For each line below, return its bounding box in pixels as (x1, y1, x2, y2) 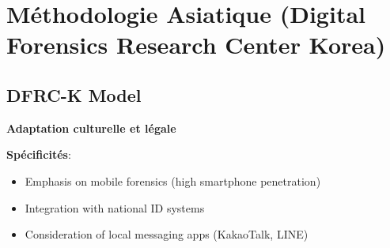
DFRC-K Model (6, 82, 142, 107)
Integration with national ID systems (25, 199, 205, 216)
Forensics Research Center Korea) (6, 28, 386, 61)
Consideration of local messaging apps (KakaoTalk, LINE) (25, 226, 309, 242)
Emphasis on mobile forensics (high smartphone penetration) (25, 172, 321, 189)
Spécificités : (6, 146, 71, 163)
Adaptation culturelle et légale (6, 119, 176, 136)
